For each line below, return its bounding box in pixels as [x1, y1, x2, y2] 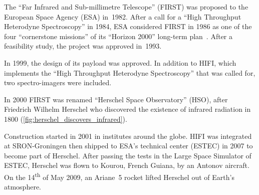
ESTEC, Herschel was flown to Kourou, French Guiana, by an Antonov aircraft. [4, 160, 249, 170]
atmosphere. [4, 181, 42, 192]
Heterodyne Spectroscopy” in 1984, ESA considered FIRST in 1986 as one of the [4, 21, 252, 32]
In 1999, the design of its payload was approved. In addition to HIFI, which [4, 57, 236, 68]
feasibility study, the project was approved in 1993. [4, 41, 162, 51]
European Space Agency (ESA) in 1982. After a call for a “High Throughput [4, 11, 241, 22]
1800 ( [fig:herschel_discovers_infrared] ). [4, 113, 127, 124]
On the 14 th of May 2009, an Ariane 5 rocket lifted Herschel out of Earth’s [4, 170, 234, 182]
